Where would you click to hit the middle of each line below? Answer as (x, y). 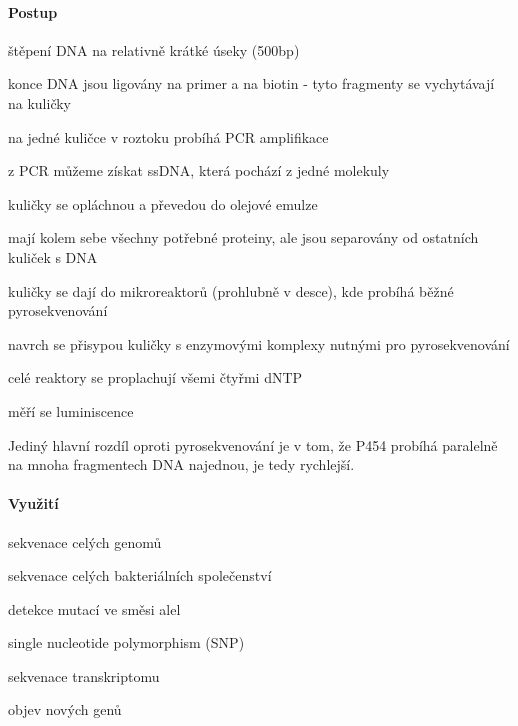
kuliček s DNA (53, 256)
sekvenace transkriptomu (84, 675)
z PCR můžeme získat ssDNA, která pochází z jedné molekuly (199, 170)
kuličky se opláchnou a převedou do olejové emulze (163, 203)
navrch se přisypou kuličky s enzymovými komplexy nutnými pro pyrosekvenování (259, 343)
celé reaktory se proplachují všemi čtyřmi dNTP (155, 377)
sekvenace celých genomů (85, 541)
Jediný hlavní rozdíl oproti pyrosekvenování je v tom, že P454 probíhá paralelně (253, 444)
